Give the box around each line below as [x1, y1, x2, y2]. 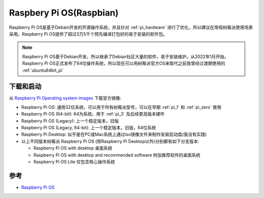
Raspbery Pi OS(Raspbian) [9, 7, 119, 18]
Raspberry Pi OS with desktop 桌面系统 [33, 145, 112, 151]
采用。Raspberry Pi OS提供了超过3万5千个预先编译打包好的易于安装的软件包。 [9, 31, 168, 37]
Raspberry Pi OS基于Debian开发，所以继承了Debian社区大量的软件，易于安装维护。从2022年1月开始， [22, 54, 229, 59]
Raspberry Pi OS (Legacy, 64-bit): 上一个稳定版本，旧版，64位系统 [21, 124, 156, 130]
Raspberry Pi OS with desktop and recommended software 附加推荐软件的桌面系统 [33, 152, 200, 158]
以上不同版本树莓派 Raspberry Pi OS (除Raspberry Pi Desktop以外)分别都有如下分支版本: [21, 138, 199, 144]
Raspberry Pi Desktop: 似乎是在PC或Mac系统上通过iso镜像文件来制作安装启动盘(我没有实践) [21, 132, 207, 138]
